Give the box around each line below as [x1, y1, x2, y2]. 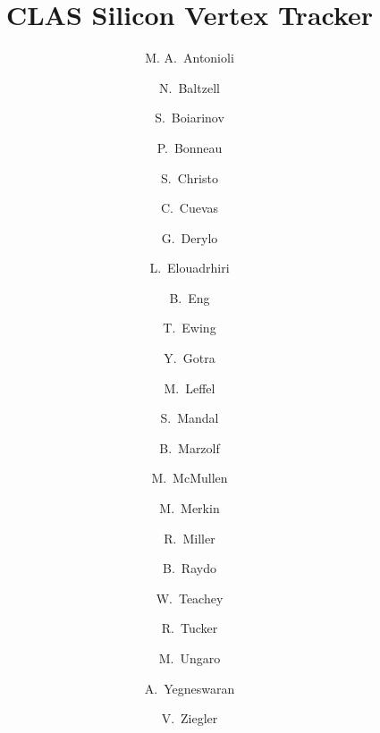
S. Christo [161, 168, 218, 187]
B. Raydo [163, 559, 216, 577]
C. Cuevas [160, 198, 219, 217]
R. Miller [164, 528, 215, 547]
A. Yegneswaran [144, 678, 235, 697]
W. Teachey [156, 588, 224, 607]
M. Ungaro [158, 649, 221, 667]
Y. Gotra [164, 349, 215, 367]
